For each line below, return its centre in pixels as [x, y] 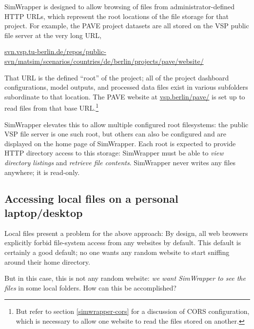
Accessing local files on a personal [91, 198]
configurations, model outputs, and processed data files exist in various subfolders [126, 87]
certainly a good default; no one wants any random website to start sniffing [117, 252]
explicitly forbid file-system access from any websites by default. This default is [123, 242]
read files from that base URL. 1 [52, 107]
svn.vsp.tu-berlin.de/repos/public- [55, 51]
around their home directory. [47, 261]
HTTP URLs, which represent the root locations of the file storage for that [117, 16]
